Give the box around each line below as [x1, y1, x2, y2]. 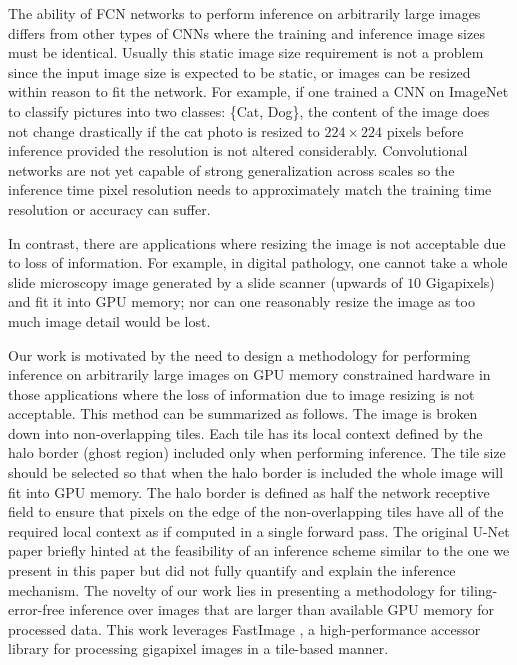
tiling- [460, 579, 498, 600]
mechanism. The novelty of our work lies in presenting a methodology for [8, 579, 456, 600]
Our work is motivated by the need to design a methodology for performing [8, 344, 471, 365]
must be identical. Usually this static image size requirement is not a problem [8, 42, 484, 63]
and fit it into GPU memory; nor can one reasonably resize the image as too [8, 291, 475, 312]
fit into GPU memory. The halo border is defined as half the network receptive [8, 481, 490, 502]
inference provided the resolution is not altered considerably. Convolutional [8, 140, 468, 161]
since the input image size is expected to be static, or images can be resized [8, 61, 471, 82]
